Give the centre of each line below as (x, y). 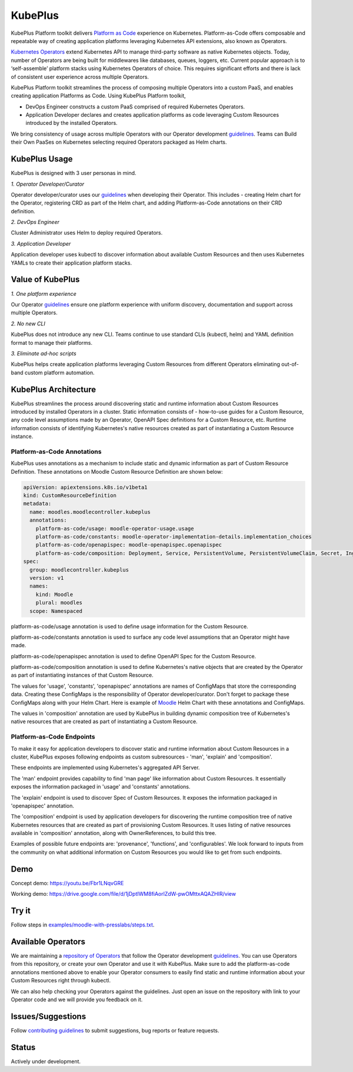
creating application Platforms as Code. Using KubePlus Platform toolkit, (98, 96)
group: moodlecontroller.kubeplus (79, 570)
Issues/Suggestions (49, 1016)
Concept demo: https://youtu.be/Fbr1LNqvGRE (67, 883)
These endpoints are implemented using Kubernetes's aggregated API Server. (105, 768)
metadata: (37, 504)
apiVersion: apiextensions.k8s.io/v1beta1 (85, 487)
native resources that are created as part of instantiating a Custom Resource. (104, 721)
